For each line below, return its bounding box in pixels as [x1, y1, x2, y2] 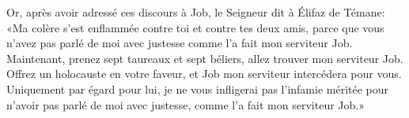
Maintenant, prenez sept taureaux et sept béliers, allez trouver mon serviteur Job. [6, 50, 403, 66]
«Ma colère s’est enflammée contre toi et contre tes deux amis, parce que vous [6, 19, 384, 35]
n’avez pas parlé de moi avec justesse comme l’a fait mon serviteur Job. [6, 35, 353, 51]
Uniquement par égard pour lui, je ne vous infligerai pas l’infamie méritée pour [6, 80, 389, 97]
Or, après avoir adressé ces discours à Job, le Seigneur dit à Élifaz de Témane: [6, 4, 385, 20]
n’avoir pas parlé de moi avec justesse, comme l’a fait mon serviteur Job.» [6, 96, 365, 112]
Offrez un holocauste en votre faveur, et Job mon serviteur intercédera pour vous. [6, 65, 402, 82]
